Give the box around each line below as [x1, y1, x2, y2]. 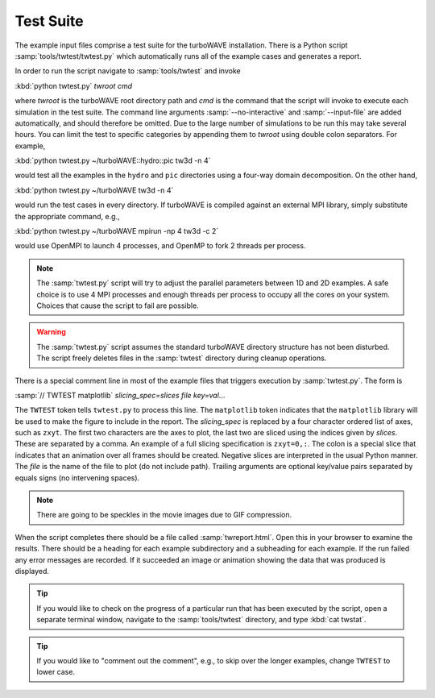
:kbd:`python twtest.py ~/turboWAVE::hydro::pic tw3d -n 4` [14, 156, 211, 165]
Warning [36, 327, 66, 337]
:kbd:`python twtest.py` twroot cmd [14, 81, 133, 90]
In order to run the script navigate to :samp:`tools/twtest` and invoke [14, 66, 241, 76]
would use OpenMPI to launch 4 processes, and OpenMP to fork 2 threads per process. [14, 241, 306, 251]
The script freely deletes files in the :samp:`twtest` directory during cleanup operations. [36, 353, 327, 363]
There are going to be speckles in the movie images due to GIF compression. [36, 510, 292, 520]
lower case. [36, 667, 76, 677]
